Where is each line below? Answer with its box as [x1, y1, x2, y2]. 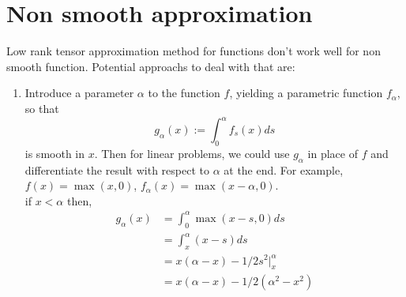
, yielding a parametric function [229, 85, 383, 101]
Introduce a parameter [24, 85, 134, 101]
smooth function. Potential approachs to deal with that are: [6, 58, 295, 74]
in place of [307, 145, 358, 161]
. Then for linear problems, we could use [94, 145, 290, 161]
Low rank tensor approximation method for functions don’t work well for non [6, 43, 381, 59]
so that [24, 100, 59, 116]
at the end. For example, [224, 161, 344, 178]
